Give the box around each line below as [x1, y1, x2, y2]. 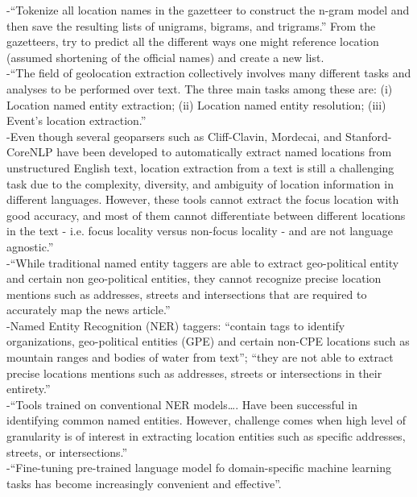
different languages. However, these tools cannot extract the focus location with [6, 191, 399, 208]
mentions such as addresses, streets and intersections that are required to [6, 285, 367, 302]
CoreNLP [6, 143, 53, 160]
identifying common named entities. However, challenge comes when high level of [6, 412, 406, 429]
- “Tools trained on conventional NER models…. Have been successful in [6, 396, 358, 412]
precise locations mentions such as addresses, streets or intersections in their [6, 364, 382, 381]
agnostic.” [6, 238, 54, 255]
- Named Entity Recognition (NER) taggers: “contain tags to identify [6, 317, 345, 333]
